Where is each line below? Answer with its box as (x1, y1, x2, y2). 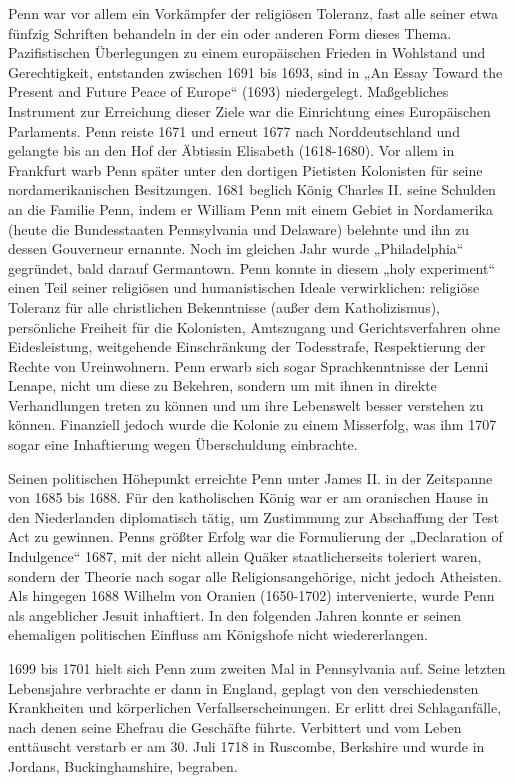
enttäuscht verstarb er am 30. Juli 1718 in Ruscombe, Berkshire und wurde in (8, 736, 485, 757)
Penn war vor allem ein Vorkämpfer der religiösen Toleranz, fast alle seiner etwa (8, 3, 498, 23)
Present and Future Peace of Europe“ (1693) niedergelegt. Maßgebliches (8, 81, 449, 102)
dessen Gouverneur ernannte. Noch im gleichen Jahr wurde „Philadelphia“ (8, 238, 464, 259)
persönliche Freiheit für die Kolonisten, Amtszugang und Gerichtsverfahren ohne (8, 316, 501, 337)
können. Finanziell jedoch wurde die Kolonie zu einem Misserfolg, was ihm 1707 (8, 414, 497, 435)
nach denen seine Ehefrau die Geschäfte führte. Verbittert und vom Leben (8, 716, 462, 737)
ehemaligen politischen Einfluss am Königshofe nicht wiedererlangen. (8, 624, 428, 645)
